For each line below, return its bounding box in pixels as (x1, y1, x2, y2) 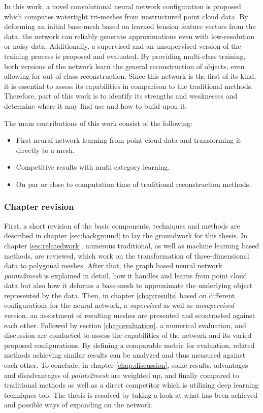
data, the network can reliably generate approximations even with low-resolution (4, 30, 255, 41)
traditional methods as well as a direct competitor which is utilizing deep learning (4, 379, 259, 390)
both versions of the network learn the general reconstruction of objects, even (4, 60, 245, 71)
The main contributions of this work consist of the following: (4, 117, 193, 128)
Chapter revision (4, 200, 74, 213)
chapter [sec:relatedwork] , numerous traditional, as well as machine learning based (4, 240, 259, 250)
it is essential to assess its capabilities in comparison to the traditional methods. (4, 80, 253, 91)
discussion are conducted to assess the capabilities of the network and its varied (4, 330, 252, 340)
